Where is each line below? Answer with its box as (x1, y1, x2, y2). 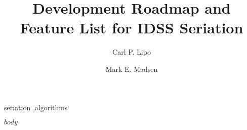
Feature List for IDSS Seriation (20, 17, 243, 38)
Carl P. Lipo (112, 47, 151, 57)
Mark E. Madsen (105, 63, 158, 74)
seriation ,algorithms (4, 102, 68, 112)
